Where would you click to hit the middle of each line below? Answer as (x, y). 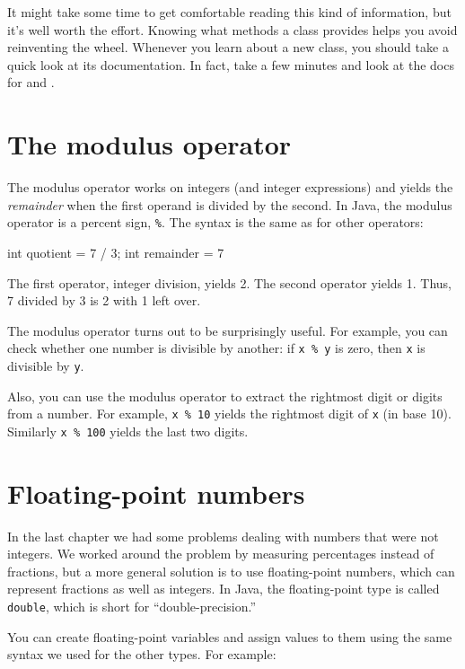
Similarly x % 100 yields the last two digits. (128, 431)
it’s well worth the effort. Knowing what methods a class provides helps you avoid (232, 29)
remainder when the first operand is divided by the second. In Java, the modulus (230, 204)
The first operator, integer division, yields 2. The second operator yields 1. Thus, (229, 282)
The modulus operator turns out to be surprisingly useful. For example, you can (228, 330)
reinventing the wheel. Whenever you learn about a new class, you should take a (228, 47)
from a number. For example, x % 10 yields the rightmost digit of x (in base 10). (229, 414)
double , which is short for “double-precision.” (132, 607)
